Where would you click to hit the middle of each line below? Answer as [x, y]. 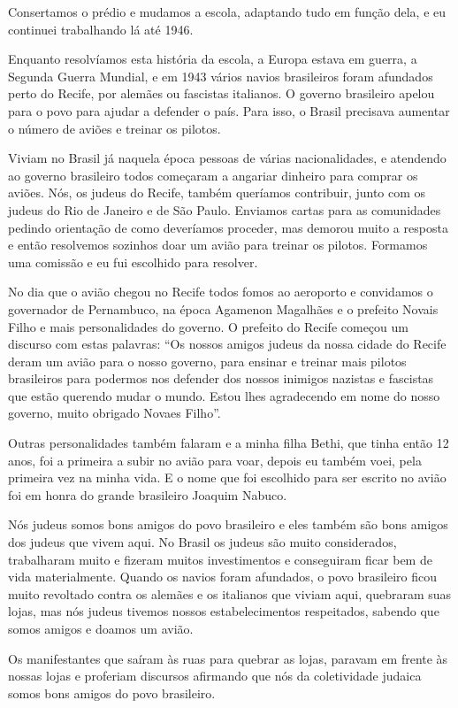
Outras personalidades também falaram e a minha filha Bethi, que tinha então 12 [229, 443]
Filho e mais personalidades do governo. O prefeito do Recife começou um [208, 326]
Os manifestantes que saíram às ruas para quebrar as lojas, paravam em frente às [228, 658]
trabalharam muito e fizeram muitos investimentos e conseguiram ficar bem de [220, 559]
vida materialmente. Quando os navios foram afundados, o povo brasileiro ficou [223, 577]
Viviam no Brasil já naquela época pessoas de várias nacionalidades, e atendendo [227, 158]
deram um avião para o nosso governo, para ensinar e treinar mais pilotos [207, 361]
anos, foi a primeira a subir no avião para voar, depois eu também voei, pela [215, 460]
